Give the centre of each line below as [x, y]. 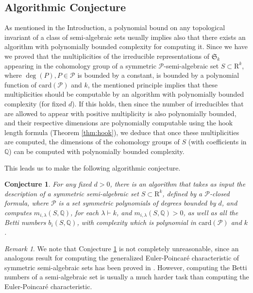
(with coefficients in [217, 142]
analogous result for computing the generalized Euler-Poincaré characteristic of [122, 258]
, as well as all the [211, 212]
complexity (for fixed [35, 103]
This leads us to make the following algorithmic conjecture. [93, 167]
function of [21, 84]
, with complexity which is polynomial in [136, 222]
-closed [219, 193]
